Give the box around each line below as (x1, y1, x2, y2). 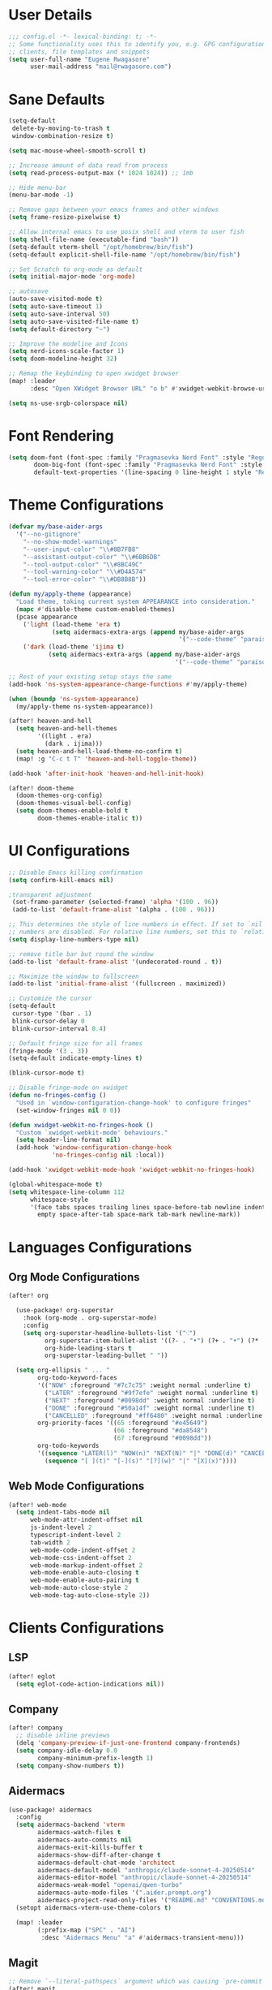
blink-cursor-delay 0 (11, 1017, 85, 1025)
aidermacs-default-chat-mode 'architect (37, 1859, 176, 1867)
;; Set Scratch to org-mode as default (8, 265, 143, 274)
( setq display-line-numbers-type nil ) (8, 935, 139, 943)
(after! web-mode (8, 1501, 67, 1509)
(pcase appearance (15, 613, 79, 621)
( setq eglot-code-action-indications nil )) (15, 1680, 164, 1688)
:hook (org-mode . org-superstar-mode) (23, 1314, 158, 1322)
